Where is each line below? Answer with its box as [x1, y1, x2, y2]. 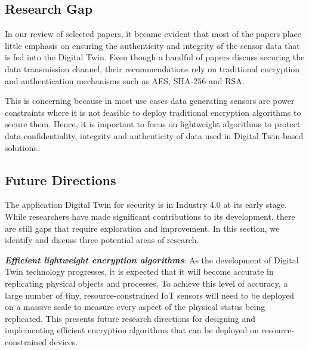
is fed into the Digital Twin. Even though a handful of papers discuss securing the [5, 51, 305, 63]
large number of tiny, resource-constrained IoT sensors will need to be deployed [5, 288, 295, 301]
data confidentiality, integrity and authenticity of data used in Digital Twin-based [5, 129, 304, 142]
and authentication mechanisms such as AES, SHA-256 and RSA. [5, 74, 245, 87]
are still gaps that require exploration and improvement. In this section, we [5, 222, 280, 234]
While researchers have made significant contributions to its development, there [5, 210, 295, 222]
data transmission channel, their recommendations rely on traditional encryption [5, 62, 300, 75]
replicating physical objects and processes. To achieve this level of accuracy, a [5, 277, 288, 289]
